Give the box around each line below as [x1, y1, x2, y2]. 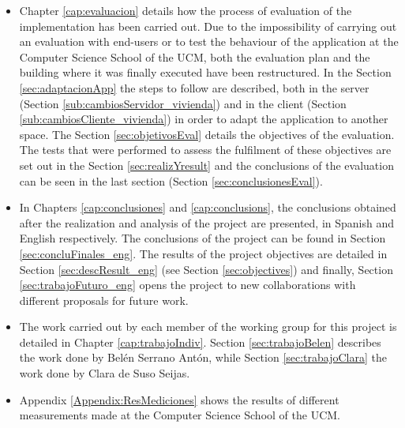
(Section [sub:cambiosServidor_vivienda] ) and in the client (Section [19, 95, 347, 111]
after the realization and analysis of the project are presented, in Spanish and [19, 214, 395, 231]
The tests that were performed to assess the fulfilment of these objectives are [19, 141, 392, 158]
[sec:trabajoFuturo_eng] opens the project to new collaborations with [19, 276, 356, 293]
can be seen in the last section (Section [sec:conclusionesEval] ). [19, 172, 323, 189]
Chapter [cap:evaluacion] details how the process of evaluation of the [19, 2, 352, 18]
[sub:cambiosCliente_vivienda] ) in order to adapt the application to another [19, 111, 388, 127]
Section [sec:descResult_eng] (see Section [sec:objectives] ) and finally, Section [19, 261, 393, 277]
